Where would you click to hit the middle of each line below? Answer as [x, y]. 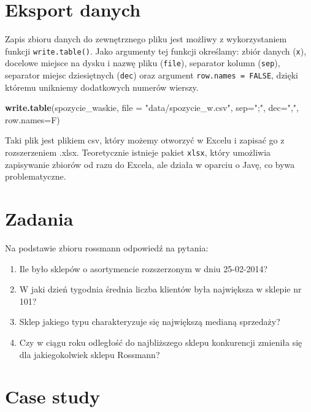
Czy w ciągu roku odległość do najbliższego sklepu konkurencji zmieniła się [161, 342]
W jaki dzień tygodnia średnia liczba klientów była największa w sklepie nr [160, 289]
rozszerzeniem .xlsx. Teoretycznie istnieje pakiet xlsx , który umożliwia [138, 152]
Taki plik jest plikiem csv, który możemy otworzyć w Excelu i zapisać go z [145, 140]
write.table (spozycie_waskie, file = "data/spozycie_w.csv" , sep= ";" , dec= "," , [152, 108]
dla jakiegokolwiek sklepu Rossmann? [90, 354]
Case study [53, 396]
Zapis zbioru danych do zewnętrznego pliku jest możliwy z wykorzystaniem [146, 39]
